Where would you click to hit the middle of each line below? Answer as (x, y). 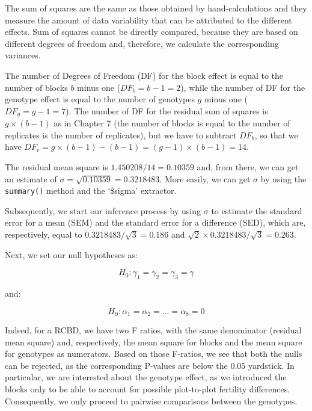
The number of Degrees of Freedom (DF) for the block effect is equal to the (144, 75)
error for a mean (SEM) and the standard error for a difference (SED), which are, (155, 222)
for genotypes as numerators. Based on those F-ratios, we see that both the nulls (154, 354)
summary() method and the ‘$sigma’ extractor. (91, 190)
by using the (283, 178)
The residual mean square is (57, 166)
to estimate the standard (257, 210)
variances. (23, 55)
